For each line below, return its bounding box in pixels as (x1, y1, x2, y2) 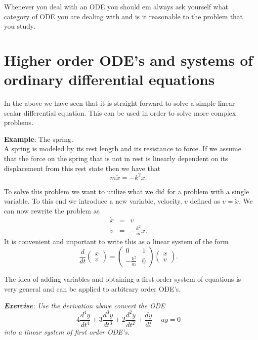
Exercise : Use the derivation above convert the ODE (4, 300, 165, 310)
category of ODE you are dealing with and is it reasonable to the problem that (4, 11, 243, 21)
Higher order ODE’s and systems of (4, 49, 253, 70)
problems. (4, 117, 34, 127)
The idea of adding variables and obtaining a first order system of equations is (4, 274, 241, 284)
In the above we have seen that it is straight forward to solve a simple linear (4, 98, 235, 108)
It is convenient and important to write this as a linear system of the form (4, 236, 229, 246)
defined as (190, 196, 220, 206)
